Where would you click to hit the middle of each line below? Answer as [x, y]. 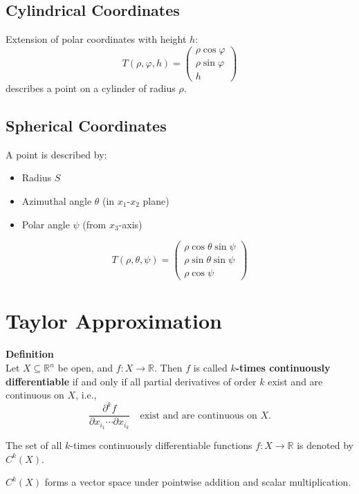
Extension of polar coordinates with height [96, 39]
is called [210, 367]
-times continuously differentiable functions [161, 445]
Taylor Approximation [114, 321]
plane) [156, 200]
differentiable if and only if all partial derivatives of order [131, 381]
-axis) [130, 224]
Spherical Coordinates [86, 125]
